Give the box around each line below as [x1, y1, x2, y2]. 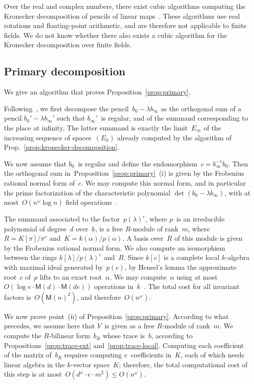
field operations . [65, 197, 117, 207]
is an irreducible [176, 214, 225, 224]
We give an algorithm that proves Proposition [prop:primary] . [4, 87, 191, 97]
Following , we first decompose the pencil [4, 103, 129, 113]
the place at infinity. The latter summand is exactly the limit [4, 122, 188, 132]
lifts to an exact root [40, 271, 102, 282]
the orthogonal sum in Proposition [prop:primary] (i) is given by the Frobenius [4, 168, 245, 178]
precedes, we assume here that [4, 320, 95, 331]
